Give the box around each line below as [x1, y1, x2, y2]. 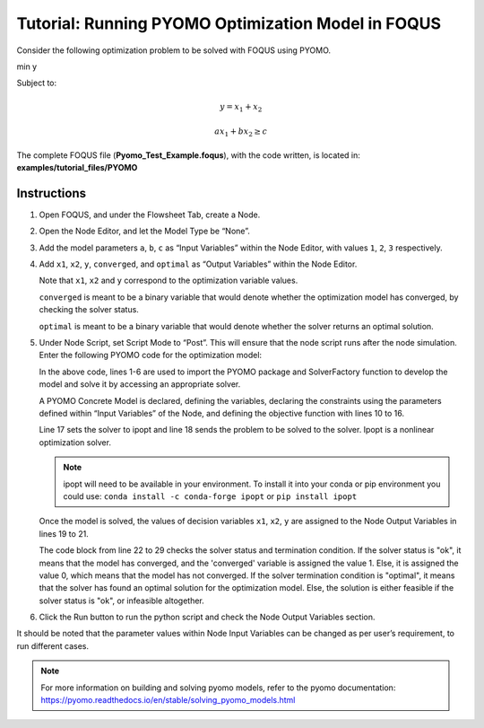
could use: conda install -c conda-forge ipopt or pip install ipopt [63, 490, 358, 502]
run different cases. [16, 640, 90, 651]
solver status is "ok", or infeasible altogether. [39, 595, 205, 606]
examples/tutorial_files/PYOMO [16, 162, 138, 172]
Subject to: [16, 77, 57, 89]
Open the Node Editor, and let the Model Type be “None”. [39, 225, 250, 237]
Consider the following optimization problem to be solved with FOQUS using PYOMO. [16, 45, 332, 56]
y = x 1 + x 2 [220, 101, 263, 114]
